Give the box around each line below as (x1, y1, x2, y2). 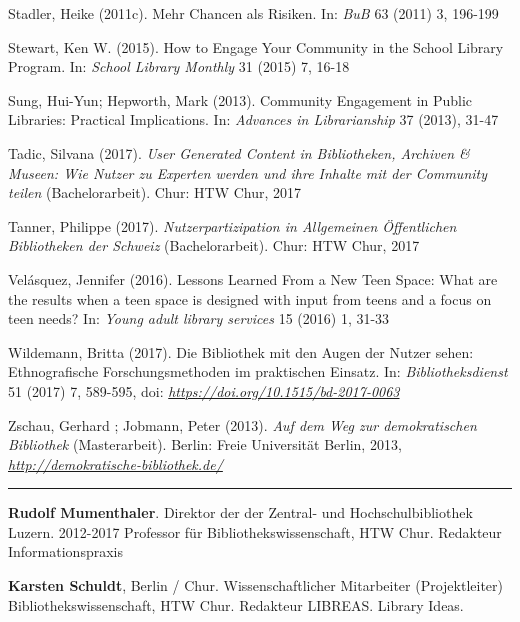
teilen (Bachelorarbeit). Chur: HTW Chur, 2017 (8, 182, 302, 203)
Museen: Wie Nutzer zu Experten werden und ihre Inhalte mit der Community (8, 162, 487, 183)
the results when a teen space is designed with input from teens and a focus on (8, 288, 492, 309)
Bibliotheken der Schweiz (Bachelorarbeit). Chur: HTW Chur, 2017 (8, 235, 420, 256)
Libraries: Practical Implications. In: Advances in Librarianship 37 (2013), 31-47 (8, 109, 499, 130)
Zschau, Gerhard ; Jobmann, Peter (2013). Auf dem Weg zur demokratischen (8, 414, 477, 435)
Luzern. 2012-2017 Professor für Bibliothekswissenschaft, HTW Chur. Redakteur (8, 521, 502, 542)
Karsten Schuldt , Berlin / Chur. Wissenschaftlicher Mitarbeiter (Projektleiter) (8, 575, 504, 596)
